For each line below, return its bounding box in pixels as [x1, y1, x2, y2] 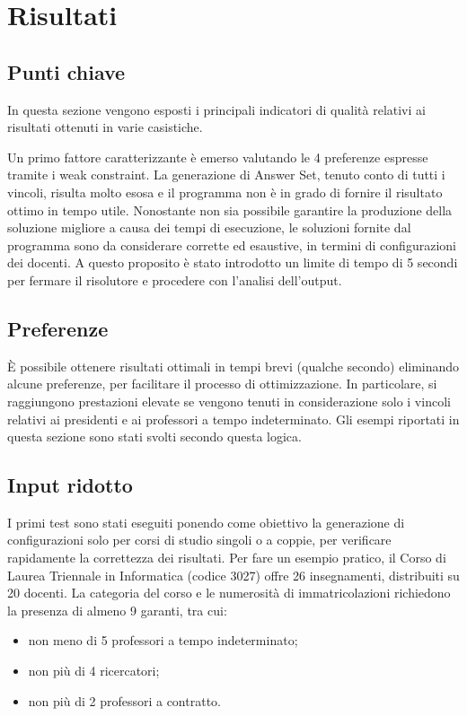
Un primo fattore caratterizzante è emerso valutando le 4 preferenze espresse [7, 147, 428, 166]
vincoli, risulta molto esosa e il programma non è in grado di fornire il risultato [7, 182, 443, 201]
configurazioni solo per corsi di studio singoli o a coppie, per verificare [7, 530, 392, 549]
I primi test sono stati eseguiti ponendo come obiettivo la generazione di [7, 512, 405, 531]
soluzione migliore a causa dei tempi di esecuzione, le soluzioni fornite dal [7, 218, 411, 237]
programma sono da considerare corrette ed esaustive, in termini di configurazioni [7, 235, 456, 254]
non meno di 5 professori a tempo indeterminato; [28, 631, 298, 650]
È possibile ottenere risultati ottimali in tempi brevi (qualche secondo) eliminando [7, 356, 460, 375]
